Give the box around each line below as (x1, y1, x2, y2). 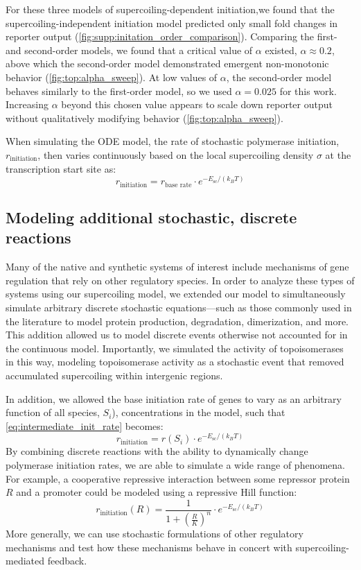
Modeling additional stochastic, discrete (6, 207, 297, 228)
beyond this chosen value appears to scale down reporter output (61, 97, 333, 112)
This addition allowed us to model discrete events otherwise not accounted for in (6, 327, 348, 342)
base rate (164, 181, 192, 189)
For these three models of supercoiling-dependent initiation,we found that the (6, 2, 335, 16)
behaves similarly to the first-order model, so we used (6, 83, 232, 98)
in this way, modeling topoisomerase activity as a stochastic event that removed (6, 354, 344, 369)
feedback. (47, 553, 87, 568)
